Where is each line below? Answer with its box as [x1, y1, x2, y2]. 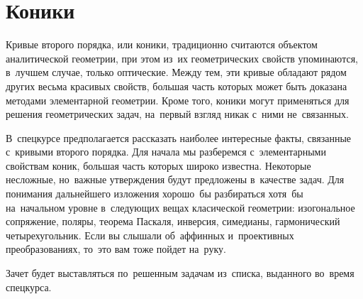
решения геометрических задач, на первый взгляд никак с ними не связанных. [6, 107, 349, 121]
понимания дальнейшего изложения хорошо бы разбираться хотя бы [6, 186, 303, 201]
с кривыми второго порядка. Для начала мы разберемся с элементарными [6, 144, 326, 159]
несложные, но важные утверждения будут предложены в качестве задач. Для [6, 172, 345, 187]
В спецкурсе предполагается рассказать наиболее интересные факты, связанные [6, 130, 352, 145]
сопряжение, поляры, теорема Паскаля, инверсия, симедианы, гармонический [6, 214, 340, 229]
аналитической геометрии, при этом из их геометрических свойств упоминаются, [6, 50, 358, 65]
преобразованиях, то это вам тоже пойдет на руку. [6, 241, 226, 256]
